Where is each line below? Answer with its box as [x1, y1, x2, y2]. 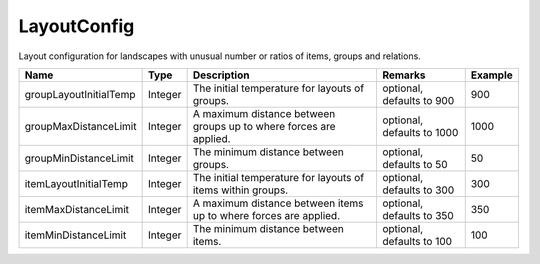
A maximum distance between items [192, 196, 364, 210]
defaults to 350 [381, 208, 454, 222]
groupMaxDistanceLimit [24, 119, 137, 133]
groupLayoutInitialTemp [24, 87, 136, 101]
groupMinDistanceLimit [24, 151, 135, 165]
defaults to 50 [381, 157, 449, 171]
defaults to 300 [381, 183, 455, 197]
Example [470, 68, 514, 82]
